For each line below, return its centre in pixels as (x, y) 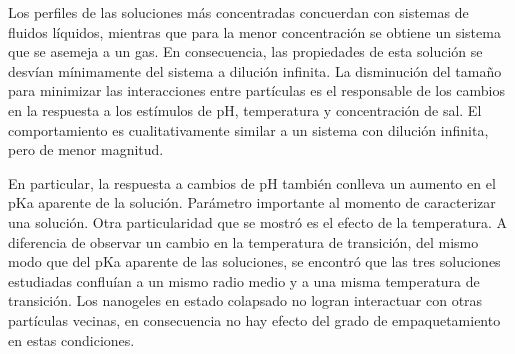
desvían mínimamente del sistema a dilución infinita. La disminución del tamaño (255, 70)
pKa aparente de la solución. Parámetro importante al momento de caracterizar (252, 202)
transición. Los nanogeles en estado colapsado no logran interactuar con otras (245, 300)
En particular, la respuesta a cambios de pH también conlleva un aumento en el (252, 182)
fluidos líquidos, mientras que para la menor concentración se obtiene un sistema (254, 31)
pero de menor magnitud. (86, 149)
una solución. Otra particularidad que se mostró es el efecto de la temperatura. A (258, 221)
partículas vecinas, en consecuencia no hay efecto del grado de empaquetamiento (254, 319)
